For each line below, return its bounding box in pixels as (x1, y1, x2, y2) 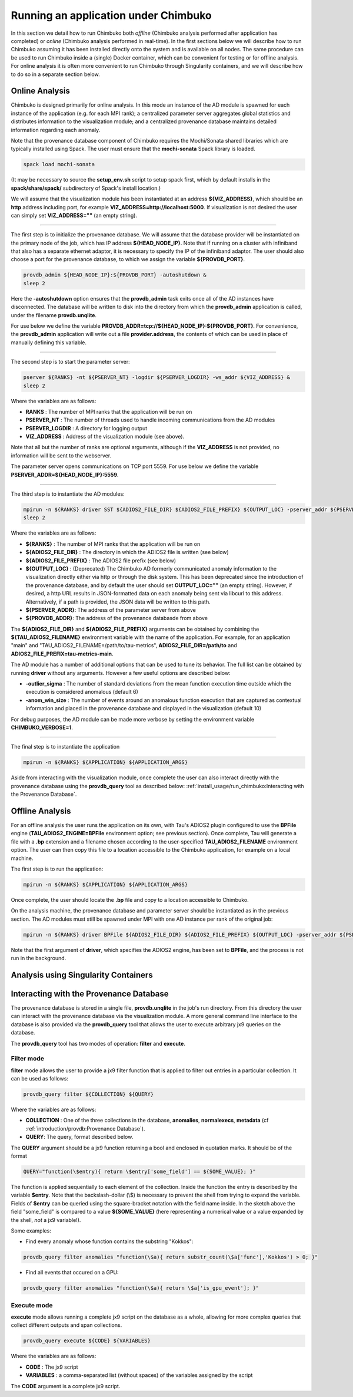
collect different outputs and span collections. (11, 1322, 122, 1329)
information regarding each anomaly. (11, 126, 101, 133)
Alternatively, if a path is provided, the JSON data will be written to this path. (25, 598, 211, 605)
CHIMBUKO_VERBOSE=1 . (11, 724, 74, 731)
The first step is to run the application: (11, 865, 104, 872)
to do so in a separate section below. (11, 71, 100, 78)
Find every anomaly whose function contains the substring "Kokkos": (25, 1238, 194, 1245)
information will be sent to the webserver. (11, 452, 112, 459)
